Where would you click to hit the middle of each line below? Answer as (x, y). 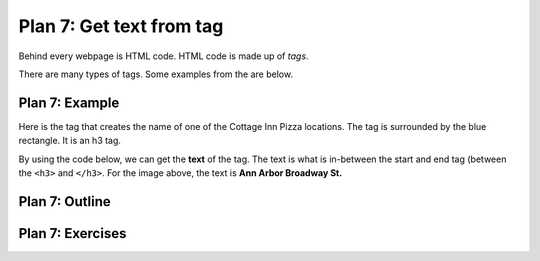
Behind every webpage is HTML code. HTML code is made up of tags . (163, 56)
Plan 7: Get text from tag (121, 26)
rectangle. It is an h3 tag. (70, 141)
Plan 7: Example (69, 102)
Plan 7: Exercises (72, 233)
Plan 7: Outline (64, 201)
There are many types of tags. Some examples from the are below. (156, 74)
